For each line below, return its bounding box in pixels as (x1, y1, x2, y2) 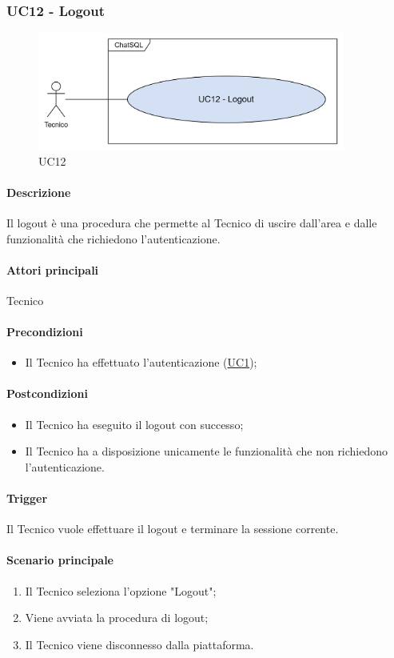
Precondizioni (6, 323, 83, 340)
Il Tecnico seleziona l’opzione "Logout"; (25, 582, 217, 599)
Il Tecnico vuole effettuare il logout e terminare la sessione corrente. (6, 520, 339, 537)
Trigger (6, 490, 48, 507)
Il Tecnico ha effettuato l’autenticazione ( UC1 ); (25, 354, 257, 371)
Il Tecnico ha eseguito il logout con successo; (25, 415, 244, 432)
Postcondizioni (6, 385, 88, 402)
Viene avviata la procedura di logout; (25, 609, 209, 626)
